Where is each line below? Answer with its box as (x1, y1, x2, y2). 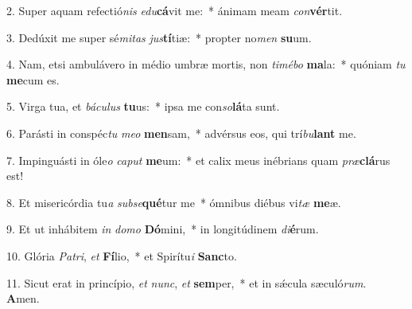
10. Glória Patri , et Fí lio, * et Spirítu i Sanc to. (6, 247, 237, 264)
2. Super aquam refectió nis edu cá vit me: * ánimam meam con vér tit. (6, 2, 343, 18)
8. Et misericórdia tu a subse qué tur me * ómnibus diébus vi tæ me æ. (6, 194, 341, 210)
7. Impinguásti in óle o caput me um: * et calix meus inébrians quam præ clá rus (6, 151, 391, 168)
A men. (6, 290, 40, 307)
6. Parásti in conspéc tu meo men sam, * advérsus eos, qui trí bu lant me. (6, 124, 356, 141)
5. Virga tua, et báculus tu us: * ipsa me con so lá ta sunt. (6, 98, 280, 115)
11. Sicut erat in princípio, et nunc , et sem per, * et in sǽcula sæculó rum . (6, 274, 367, 291)
